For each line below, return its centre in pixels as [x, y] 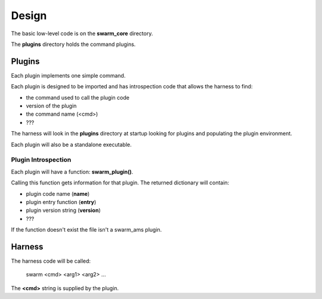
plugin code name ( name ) [58, 193]
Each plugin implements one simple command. [68, 75]
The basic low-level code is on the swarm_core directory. [82, 33]
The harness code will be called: [51, 261]
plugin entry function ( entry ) [61, 202]
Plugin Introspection [41, 160]
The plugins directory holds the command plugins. [73, 44]
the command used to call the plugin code [78, 97]
